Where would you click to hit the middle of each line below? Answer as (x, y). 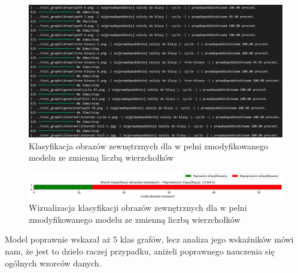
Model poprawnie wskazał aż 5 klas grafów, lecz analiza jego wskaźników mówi (149, 239)
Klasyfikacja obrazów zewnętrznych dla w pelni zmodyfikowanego (148, 145)
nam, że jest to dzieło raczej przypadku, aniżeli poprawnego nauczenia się (140, 251)
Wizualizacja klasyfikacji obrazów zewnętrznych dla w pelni (138, 208)
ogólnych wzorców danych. (53, 263)
